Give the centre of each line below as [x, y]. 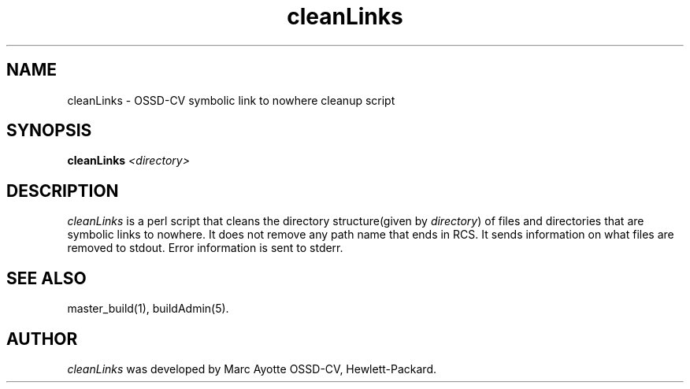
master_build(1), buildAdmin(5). [148, 309]
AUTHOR [42, 339]
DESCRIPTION [63, 191]
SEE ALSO [46, 278]
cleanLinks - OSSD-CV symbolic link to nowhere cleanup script [231, 100]
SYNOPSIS [49, 131]
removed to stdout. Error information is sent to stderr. [205, 248]
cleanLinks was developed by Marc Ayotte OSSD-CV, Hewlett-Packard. [252, 369]
